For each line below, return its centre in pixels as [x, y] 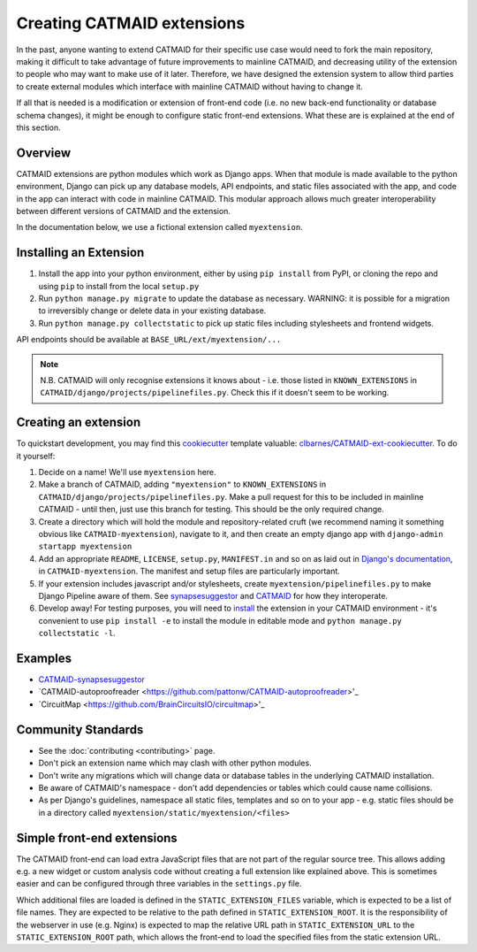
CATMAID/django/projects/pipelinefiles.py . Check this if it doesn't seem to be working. [215, 393]
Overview [44, 153]
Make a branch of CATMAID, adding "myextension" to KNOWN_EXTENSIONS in [182, 484]
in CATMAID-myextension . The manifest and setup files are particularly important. [189, 572]
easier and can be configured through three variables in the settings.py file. [159, 884]
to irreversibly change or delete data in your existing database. [152, 311]
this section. [38, 127]
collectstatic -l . [77, 633]
